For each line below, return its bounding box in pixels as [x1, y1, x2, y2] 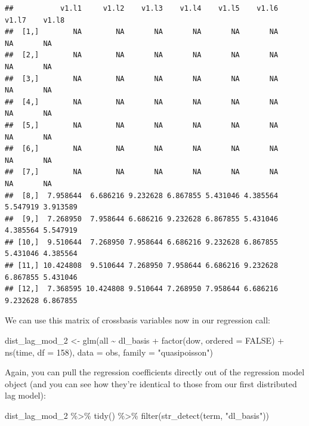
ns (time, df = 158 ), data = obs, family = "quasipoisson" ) [5, 345, 213, 358]
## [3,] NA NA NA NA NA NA [5, 74, 279, 83]
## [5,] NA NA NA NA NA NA [5, 121, 279, 129]
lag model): [5, 389, 46, 402]
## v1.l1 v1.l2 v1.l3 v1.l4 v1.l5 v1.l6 [5, 4, 279, 13]
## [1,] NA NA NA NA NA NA [5, 27, 279, 36]
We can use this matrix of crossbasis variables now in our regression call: [5, 314, 271, 326]
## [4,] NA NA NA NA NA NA [5, 97, 279, 106]
